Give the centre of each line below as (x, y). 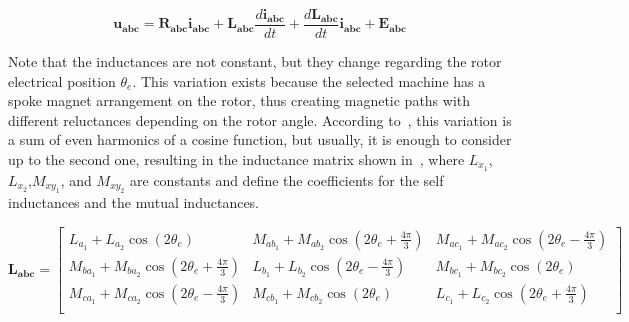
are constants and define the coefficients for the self (287, 179)
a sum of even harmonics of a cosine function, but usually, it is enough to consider (260, 139)
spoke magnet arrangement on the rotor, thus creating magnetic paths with (239, 100)
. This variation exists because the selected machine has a (309, 80)
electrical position (62, 80)
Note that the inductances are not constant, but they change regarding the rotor (255, 61)
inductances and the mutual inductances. (134, 202)
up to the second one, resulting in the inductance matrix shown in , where (236, 159)
